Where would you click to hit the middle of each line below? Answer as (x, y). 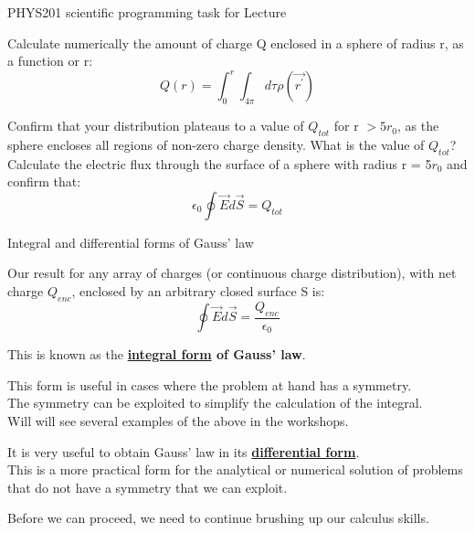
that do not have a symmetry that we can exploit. (148, 487)
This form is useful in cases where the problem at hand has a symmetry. (210, 384)
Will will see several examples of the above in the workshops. (178, 420)
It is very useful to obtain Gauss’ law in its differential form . (184, 451)
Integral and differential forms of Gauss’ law (131, 242)
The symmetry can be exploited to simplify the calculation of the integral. (215, 403)
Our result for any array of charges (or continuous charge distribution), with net (232, 273)
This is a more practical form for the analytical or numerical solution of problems (235, 469)
